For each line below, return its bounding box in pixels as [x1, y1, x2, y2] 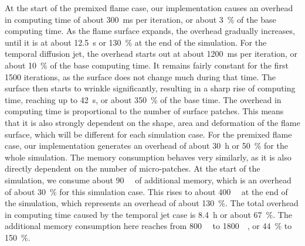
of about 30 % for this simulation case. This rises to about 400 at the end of [5, 185, 288, 197]
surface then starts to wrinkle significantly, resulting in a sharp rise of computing [5, 82, 296, 94]
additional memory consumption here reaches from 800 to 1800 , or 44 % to [5, 220, 292, 232]
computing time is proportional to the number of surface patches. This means [5, 105, 284, 117]
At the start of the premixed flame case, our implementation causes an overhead [5, 2, 293, 13]
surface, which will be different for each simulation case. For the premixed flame [5, 128, 292, 140]
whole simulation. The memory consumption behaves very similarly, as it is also [5, 151, 292, 163]
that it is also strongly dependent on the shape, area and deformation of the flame [5, 116, 300, 128]
